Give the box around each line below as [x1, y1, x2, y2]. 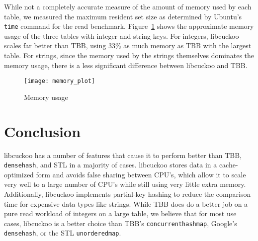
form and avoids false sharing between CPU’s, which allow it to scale [36, 169, 246, 179]
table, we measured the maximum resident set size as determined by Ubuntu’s [4, 11, 242, 21]
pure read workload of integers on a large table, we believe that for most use [4, 208, 237, 219]
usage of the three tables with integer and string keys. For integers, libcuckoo [4, 30, 239, 41]
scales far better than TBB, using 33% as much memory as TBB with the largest [4, 40, 252, 51]
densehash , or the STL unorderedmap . [4, 228, 121, 238]
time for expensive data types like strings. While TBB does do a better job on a [4, 198, 248, 209]
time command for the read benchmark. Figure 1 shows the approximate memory [4, 21, 254, 31]
